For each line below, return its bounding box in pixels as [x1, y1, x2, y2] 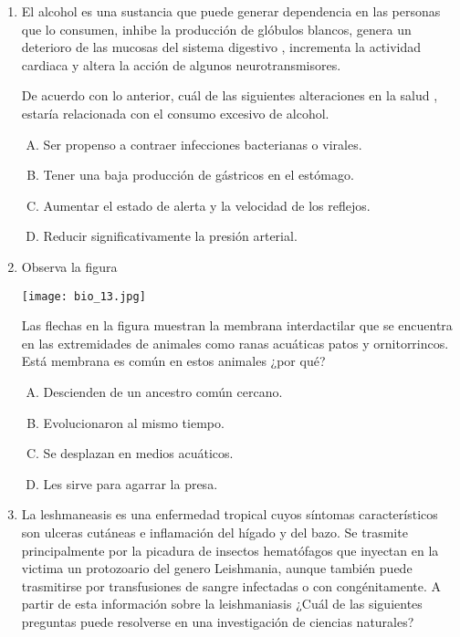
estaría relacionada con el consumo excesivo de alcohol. [21, 103, 329, 122]
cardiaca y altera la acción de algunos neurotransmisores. [21, 55, 341, 74]
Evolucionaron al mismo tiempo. [43, 412, 225, 432]
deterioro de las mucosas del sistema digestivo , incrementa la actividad [21, 37, 422, 57]
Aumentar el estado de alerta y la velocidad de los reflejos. [43, 195, 371, 214]
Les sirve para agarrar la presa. [43, 474, 218, 493]
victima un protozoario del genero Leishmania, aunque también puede [21, 559, 413, 578]
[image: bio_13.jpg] [21, 289, 146, 303]
